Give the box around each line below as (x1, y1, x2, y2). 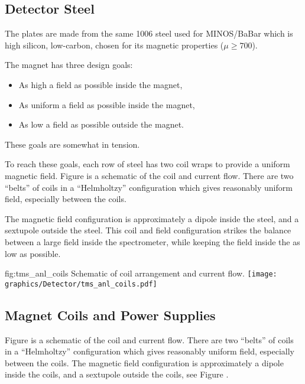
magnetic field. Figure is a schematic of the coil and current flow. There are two (5, 169, 294, 181)
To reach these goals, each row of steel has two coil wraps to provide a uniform (5, 158, 290, 170)
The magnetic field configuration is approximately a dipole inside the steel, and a (5, 212, 299, 224)
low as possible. (5, 247, 61, 259)
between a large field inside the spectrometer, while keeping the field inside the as (5, 235, 300, 248)
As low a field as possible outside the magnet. (18, 118, 184, 131)
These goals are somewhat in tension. (5, 138, 140, 150)
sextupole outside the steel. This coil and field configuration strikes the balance (5, 224, 291, 236)
